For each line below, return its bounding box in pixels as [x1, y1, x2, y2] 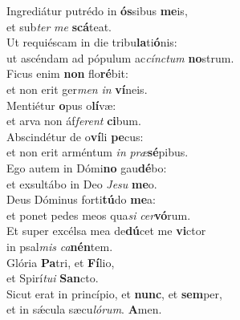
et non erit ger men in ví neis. [6, 80, 148, 97]
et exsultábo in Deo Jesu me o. [6, 175, 157, 192]
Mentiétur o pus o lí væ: [6, 96, 116, 113]
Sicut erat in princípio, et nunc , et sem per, [6, 285, 222, 302]
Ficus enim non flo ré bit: [6, 65, 128, 82]
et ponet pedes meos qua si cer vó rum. [6, 206, 191, 223]
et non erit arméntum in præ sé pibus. [6, 144, 189, 160]
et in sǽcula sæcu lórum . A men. [6, 301, 162, 318]
